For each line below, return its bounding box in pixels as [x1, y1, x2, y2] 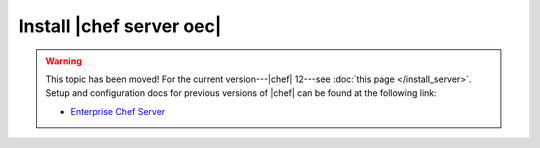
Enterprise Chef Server [70, 105, 166, 117]
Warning [45, 55, 82, 67]
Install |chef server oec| [18, 15, 222, 37]
